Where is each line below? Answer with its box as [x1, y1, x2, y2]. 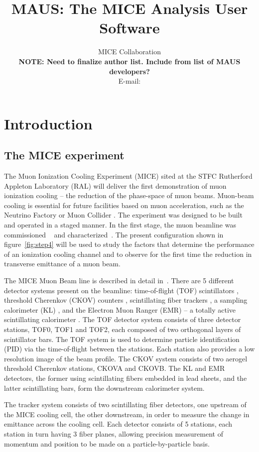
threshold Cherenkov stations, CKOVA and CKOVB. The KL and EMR [4, 363, 225, 373]
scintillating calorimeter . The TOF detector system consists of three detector [4, 314, 241, 325]
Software [99, 17, 160, 38]
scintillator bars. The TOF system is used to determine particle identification [4, 334, 240, 344]
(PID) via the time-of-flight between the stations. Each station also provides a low [4, 343, 255, 354]
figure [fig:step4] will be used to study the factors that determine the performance [4, 239, 255, 249]
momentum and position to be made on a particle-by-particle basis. [4, 438, 210, 449]
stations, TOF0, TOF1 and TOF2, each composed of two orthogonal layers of [4, 324, 241, 334]
